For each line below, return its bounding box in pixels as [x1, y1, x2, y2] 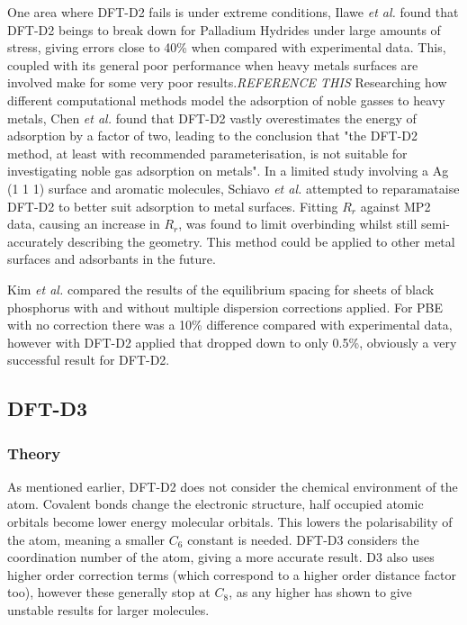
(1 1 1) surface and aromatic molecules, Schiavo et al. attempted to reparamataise [7, 178, 460, 197]
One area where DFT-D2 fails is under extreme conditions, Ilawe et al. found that [7, 3, 459, 21]
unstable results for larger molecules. [7, 601, 210, 620]
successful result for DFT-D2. [7, 350, 170, 369]
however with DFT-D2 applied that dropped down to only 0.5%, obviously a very [7, 332, 457, 351]
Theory [7, 441, 61, 464]
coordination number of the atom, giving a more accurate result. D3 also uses [7, 548, 435, 566]
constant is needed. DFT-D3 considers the [187, 530, 419, 548]
